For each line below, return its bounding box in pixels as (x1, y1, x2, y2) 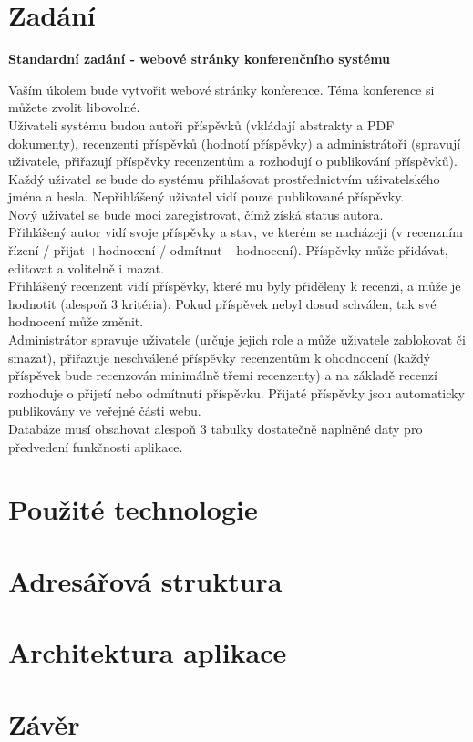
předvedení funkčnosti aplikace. (8, 437, 183, 456)
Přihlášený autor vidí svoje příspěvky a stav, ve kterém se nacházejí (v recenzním (8, 222, 463, 242)
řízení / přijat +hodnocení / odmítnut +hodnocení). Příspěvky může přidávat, (8, 241, 448, 260)
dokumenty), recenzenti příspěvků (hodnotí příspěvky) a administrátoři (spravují (8, 133, 461, 152)
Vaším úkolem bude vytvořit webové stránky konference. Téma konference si (8, 79, 435, 98)
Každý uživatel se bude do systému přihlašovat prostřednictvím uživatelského (8, 169, 440, 188)
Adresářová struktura (8, 562, 283, 599)
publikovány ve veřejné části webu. (8, 401, 201, 420)
